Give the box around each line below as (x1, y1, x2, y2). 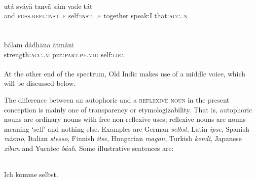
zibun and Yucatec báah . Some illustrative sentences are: (4, 143, 174, 153)
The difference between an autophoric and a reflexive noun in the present (4, 94, 230, 105)
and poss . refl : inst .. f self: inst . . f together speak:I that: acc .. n (4, 10, 187, 21)
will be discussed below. (4, 78, 76, 88)
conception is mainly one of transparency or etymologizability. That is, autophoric (4, 104, 252, 114)
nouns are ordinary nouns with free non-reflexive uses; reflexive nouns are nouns (4, 114, 246, 124)
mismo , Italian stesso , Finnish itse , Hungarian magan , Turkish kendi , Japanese (4, 133, 242, 144)
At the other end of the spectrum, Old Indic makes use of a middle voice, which (4, 68, 246, 78)
